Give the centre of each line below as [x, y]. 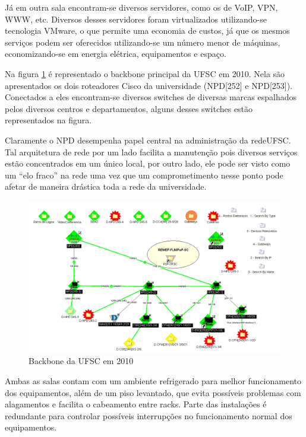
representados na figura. [48, 120]
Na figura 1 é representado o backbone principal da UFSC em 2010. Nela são [145, 73]
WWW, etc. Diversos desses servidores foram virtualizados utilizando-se [136, 19]
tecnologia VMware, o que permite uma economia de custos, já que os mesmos [147, 31]
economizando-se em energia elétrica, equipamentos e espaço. [116, 54]
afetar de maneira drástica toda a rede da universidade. [106, 186]
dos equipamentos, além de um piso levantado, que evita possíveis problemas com [153, 392]
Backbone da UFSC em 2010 [81, 361]
